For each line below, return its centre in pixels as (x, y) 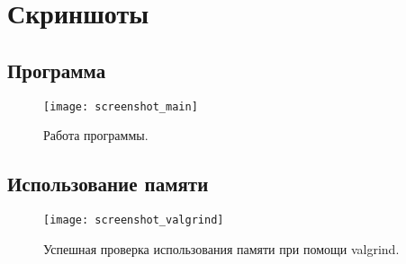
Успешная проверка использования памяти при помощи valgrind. (221, 248)
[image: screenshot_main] (121, 106)
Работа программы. (96, 135)
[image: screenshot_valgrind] (134, 220)
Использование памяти (108, 184)
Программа (57, 70)
